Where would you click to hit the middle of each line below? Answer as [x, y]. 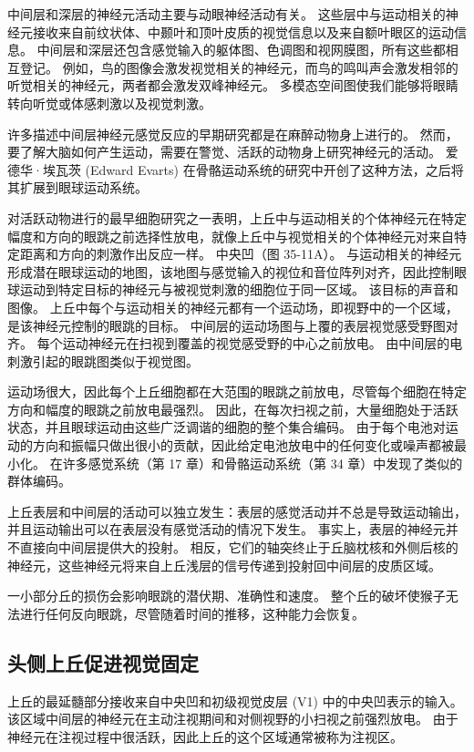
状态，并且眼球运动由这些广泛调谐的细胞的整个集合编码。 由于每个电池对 [227, 427]
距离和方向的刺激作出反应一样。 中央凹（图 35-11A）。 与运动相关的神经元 [241, 254]
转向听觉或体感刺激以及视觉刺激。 [109, 103]
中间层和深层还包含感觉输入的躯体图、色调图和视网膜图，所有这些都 [241, 50]
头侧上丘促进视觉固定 [103, 662]
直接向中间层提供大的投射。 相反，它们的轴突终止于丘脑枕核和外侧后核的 [239, 547]
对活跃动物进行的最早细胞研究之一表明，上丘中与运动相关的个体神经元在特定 [237, 217]
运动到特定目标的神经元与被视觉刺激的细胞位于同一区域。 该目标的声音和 [239, 289]
